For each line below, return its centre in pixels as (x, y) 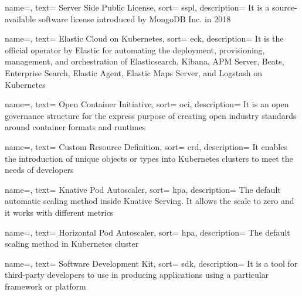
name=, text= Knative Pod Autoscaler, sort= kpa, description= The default (143, 189)
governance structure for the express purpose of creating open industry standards (151, 115)
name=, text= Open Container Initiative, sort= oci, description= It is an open (147, 104)
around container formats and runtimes (75, 127)
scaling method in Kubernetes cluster (72, 244)
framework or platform (45, 286)
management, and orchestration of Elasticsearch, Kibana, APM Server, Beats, (145, 61)
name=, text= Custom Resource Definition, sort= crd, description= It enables (146, 146)
